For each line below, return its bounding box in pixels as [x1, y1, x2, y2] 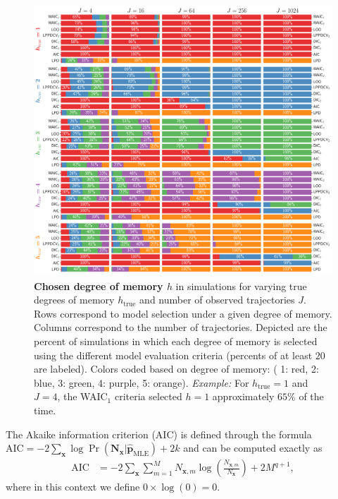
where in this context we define [6, 479, 140, 494]
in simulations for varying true [175, 278, 307, 293]
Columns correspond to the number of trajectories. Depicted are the [34, 320, 327, 335]
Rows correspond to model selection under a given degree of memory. [34, 306, 332, 320]
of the [299, 389, 324, 404]
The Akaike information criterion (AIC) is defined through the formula [6, 426, 312, 441]
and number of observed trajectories [139, 292, 295, 307]
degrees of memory [34, 292, 115, 307]
